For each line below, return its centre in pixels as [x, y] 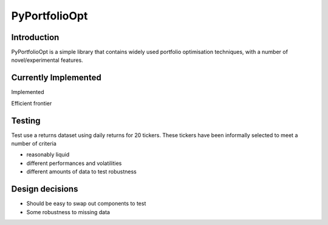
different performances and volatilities [74, 163]
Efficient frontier [32, 103]
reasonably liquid [48, 155]
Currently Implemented [56, 78]
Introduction [35, 37]
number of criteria [34, 144]
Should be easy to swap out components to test [86, 204]
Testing [26, 120]
